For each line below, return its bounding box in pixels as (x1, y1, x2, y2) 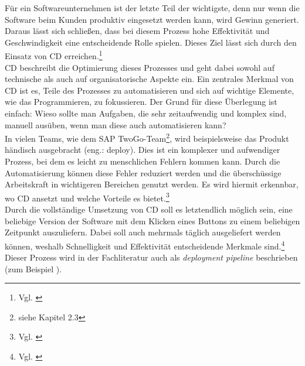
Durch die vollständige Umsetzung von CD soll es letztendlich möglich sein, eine (5, 203, 293, 216)
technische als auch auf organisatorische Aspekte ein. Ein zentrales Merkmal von (5, 73, 294, 85)
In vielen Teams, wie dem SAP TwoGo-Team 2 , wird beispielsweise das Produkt (5, 131, 289, 144)
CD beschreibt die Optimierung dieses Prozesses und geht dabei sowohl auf (5, 61, 274, 73)
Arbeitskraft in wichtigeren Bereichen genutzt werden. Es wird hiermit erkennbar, (5, 178, 299, 190)
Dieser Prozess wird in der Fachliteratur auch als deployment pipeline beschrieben (5, 251, 298, 264)
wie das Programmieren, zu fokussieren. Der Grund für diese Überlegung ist (5, 95, 277, 108)
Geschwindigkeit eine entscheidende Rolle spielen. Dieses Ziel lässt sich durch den (5, 36, 297, 48)
